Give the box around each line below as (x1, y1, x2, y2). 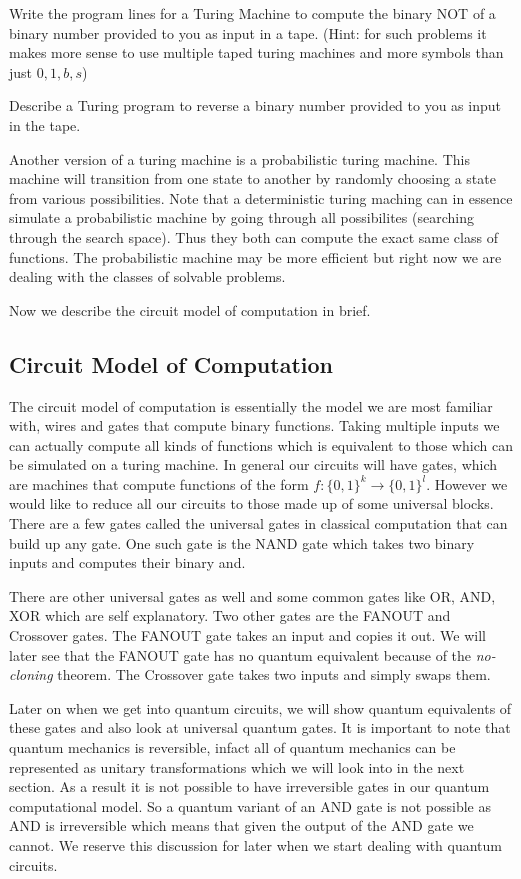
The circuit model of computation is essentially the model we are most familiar (9, 395, 493, 416)
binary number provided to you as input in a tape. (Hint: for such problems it (9, 22, 487, 43)
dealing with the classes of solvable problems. (9, 266, 286, 287)
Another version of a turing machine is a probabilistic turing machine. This (9, 148, 470, 169)
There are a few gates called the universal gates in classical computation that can (9, 513, 508, 534)
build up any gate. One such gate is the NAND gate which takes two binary (9, 532, 475, 553)
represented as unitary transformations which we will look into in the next (9, 756, 465, 777)
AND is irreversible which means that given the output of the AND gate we (9, 815, 474, 836)
